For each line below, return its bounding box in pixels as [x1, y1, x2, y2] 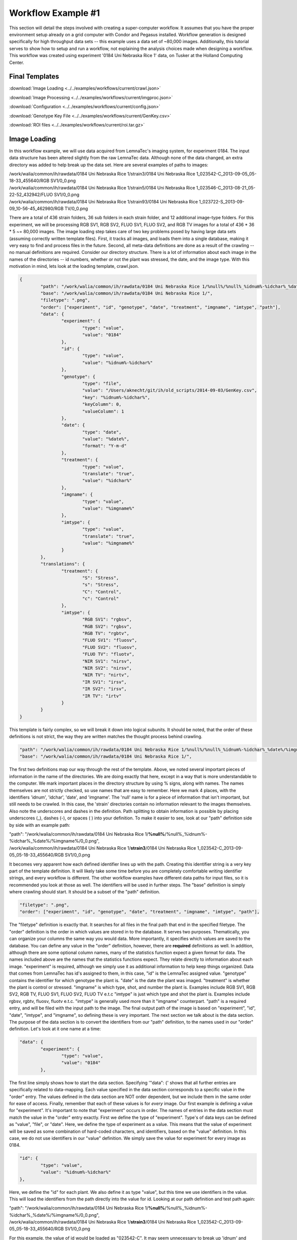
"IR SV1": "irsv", [82, 679, 127, 684]
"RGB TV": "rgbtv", [82, 630, 130, 636]
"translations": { [40, 561, 85, 567]
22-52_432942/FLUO [9, 191, 53, 198]
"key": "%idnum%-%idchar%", [82, 394, 150, 400]
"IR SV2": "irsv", [82, 686, 127, 692]
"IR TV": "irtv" [82, 693, 122, 699]
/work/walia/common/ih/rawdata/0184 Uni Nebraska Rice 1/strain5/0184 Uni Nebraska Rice [9, 185, 196, 190]
